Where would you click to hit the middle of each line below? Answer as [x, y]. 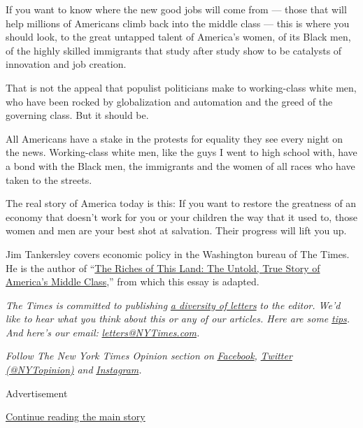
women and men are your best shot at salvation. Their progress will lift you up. [176, 230]
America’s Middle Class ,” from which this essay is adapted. [133, 281]
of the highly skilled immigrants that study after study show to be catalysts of [174, 50]
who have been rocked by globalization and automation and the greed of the [169, 101]
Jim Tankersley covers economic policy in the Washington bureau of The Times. [178, 254]
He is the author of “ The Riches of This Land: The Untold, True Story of [163, 267]
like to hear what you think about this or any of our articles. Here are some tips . [178, 319]
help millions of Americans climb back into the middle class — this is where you [178, 23]
